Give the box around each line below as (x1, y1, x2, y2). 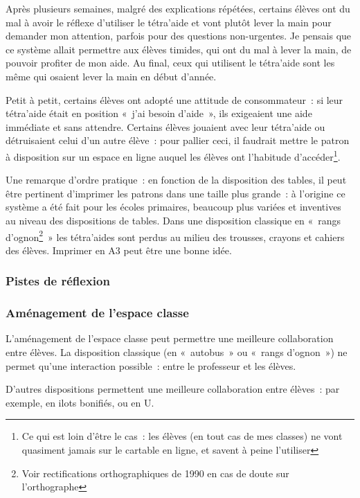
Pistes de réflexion (6, 272, 110, 290)
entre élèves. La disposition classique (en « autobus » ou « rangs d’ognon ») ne (6, 345, 348, 359)
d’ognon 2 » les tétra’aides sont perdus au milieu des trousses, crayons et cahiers (6, 227, 345, 244)
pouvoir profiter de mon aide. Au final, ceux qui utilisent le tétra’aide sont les (6, 55, 335, 70)
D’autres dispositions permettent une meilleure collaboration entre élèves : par (6, 382, 340, 396)
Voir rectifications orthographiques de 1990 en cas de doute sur (21, 465, 289, 480)
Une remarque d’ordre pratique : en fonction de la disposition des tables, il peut (6, 172, 347, 187)
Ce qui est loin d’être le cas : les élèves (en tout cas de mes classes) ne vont (21, 429, 343, 443)
